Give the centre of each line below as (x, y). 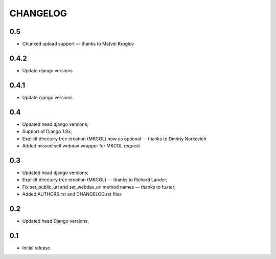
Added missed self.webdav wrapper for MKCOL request (81, 145)
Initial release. (37, 248)
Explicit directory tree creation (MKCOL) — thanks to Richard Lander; (95, 180)
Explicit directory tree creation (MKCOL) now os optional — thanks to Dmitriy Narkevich (114, 139)
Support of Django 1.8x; (47, 132)
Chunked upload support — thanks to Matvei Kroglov (78, 44)
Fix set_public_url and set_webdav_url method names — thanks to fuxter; (99, 187)
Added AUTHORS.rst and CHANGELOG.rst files (72, 194)
